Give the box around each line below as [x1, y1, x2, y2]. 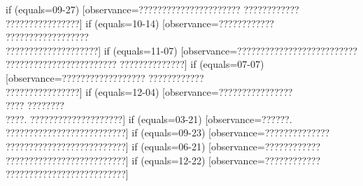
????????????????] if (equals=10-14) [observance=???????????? [6, 15, 274, 30]
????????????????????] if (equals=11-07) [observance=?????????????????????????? [6, 43, 357, 57]
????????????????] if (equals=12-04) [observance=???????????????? [6, 84, 293, 99]
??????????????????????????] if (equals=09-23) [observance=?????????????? [6, 125, 330, 140]
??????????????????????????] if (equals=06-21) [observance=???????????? [6, 138, 321, 153]
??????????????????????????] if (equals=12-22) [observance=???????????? [6, 152, 321, 167]
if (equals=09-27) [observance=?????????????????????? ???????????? [6, 2, 299, 16]
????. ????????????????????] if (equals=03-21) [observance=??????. [6, 111, 292, 126]
